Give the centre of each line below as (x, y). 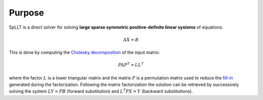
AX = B (131, 40)
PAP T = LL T (131, 65)
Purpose (27, 13)
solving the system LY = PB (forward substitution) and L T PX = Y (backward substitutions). (101, 91)
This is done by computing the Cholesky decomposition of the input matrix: (85, 52)
